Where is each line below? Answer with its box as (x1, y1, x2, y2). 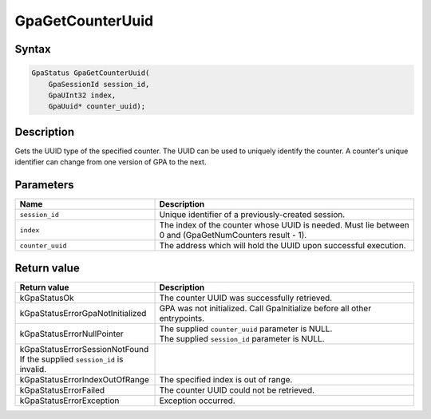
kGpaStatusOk (19, 292, 75, 303)
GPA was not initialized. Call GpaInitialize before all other (159, 302, 371, 314)
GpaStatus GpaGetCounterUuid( (31, 69, 150, 77)
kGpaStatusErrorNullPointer (19, 328, 124, 339)
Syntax (14, 42, 51, 56)
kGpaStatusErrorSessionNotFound (19, 343, 149, 354)
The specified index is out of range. (159, 374, 293, 385)
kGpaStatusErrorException (19, 395, 120, 406)
